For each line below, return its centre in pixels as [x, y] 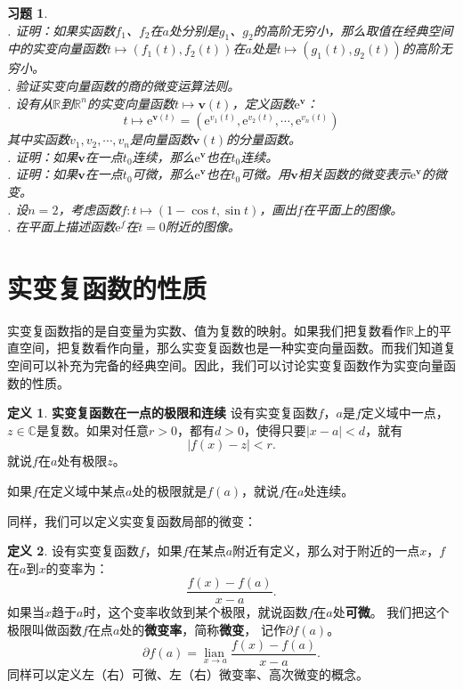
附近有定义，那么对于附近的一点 [326, 551]
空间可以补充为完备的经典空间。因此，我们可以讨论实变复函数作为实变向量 [225, 365]
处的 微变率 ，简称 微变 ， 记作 [203, 630]
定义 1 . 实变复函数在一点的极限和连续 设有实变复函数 [162, 413]
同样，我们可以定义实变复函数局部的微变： [132, 520]
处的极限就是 [170, 491]
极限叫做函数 [45, 630]
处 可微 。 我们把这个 [391, 612]
